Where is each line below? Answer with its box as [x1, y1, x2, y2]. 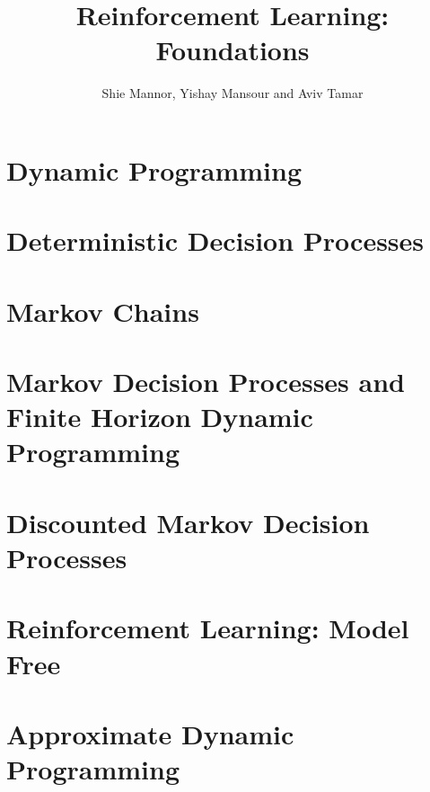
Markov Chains [6, 292, 199, 329]
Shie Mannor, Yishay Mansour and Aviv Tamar [101, 84, 364, 102]
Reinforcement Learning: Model [6, 610, 409, 646]
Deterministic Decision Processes [6, 222, 425, 259]
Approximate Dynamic [6, 715, 294, 752]
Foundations [155, 31, 310, 68]
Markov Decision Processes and [6, 363, 405, 400]
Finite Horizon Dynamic [6, 398, 313, 435]
